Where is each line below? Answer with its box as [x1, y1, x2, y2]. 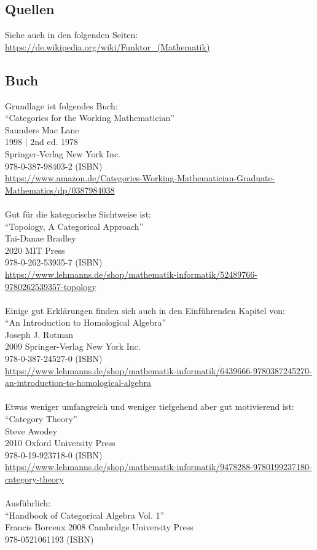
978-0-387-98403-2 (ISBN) [5, 159, 103, 172]
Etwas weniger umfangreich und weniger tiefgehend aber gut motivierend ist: [5, 400, 294, 413]
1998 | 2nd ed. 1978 [5, 135, 78, 148]
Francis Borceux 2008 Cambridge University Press [5, 521, 194, 533]
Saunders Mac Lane [5, 123, 79, 136]
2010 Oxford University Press [5, 436, 115, 449]
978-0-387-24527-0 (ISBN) [5, 352, 103, 365]
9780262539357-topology [5, 280, 96, 293]
